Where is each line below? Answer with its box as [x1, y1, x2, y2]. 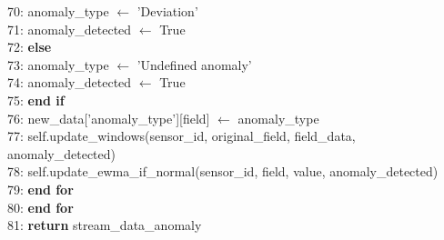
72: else [7, 37, 52, 56]
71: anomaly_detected [7, 19, 132, 38]
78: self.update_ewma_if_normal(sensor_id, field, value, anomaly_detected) [7, 162, 439, 181]
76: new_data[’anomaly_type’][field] [7, 108, 210, 127]
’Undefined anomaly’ [136, 55, 252, 74]
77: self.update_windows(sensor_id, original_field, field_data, [7, 126, 356, 145]
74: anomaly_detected [7, 73, 132, 92]
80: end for [7, 197, 74, 216]
